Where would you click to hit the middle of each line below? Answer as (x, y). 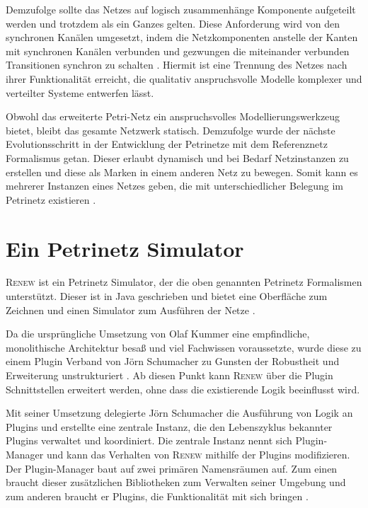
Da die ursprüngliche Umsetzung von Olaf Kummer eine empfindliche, (158, 334)
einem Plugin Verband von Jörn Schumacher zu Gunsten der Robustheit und (173, 361)
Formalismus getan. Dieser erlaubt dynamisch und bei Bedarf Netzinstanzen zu (177, 157)
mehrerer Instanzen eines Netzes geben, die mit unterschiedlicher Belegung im (175, 186)
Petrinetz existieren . (51, 199)
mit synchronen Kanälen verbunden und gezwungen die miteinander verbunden (178, 51)
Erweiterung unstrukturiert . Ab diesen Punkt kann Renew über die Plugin (169, 375)
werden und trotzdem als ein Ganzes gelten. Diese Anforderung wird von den (173, 23)
